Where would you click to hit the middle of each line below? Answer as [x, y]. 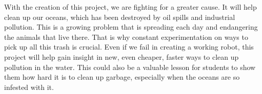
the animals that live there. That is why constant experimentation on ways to [126, 37]
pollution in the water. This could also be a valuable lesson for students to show [130, 67]
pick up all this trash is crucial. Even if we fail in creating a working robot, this [129, 47]
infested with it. [29, 87]
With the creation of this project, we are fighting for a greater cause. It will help [130, 7]
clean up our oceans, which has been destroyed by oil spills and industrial [120, 17]
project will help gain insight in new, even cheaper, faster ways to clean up [122, 56]
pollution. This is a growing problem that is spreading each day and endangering [131, 27]
